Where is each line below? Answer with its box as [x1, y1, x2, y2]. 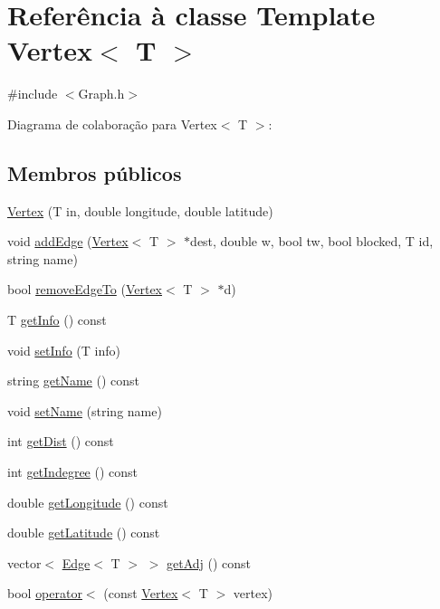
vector [7, 553, 42, 572]
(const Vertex [103, 584, 178, 603]
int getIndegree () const [7, 462, 139, 481]
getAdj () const [167, 553, 252, 572]
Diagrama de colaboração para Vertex [7, 114, 217, 133]
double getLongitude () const [7, 492, 168, 511]
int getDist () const [7, 432, 114, 451]
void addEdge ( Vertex [7, 232, 129, 251]
